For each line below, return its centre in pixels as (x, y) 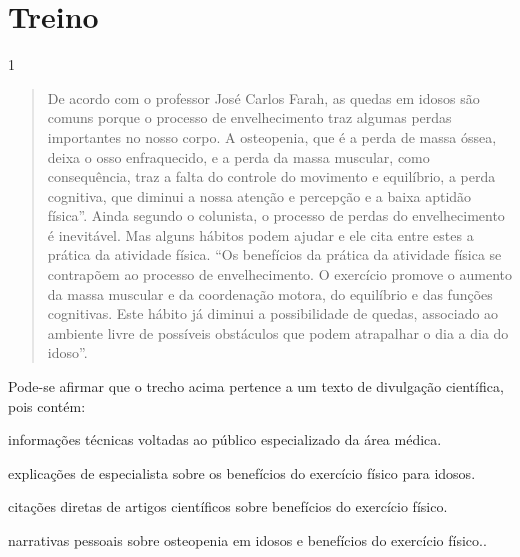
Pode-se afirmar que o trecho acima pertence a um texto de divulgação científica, (256, 386)
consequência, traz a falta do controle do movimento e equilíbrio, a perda (271, 176)
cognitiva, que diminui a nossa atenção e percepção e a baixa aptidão (259, 195)
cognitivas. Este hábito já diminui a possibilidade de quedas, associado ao (273, 313)
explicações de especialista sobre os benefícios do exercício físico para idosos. (242, 472)
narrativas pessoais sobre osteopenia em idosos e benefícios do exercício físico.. (247, 540)
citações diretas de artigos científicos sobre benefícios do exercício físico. (228, 506)
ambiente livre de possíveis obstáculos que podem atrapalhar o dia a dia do (278, 332)
